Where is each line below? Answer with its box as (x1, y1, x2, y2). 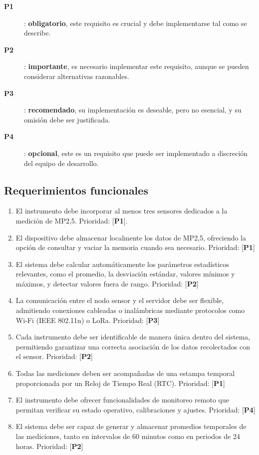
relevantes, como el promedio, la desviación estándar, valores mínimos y (15, 268, 235, 279)
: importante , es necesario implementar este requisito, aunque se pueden (24, 61, 249, 71)
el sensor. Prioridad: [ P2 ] (15, 351, 93, 361)
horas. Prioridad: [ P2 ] (15, 440, 83, 451)
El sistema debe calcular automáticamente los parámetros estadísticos (15, 258, 229, 269)
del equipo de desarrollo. (24, 157, 99, 168)
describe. (24, 27, 51, 38)
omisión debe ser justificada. (24, 114, 110, 124)
